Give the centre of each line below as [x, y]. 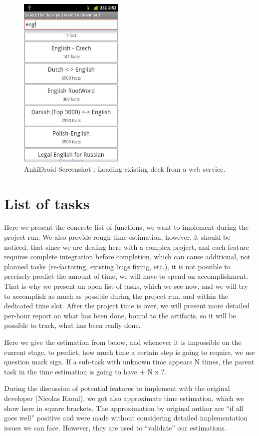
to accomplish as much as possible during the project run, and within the [116, 296]
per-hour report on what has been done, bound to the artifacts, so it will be [120, 315]
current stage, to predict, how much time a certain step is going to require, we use [129, 352]
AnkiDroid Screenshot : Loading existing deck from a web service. [125, 168]
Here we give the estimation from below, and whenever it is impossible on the [123, 342]
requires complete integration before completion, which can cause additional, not [127, 257]
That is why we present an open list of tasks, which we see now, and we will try [126, 286]
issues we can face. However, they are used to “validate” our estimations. [115, 427]
